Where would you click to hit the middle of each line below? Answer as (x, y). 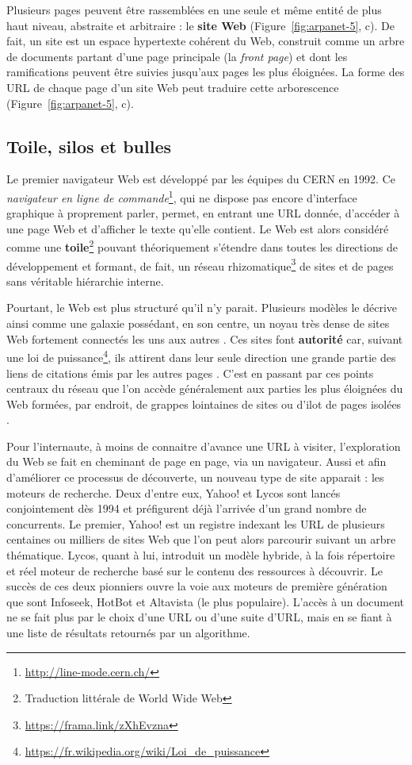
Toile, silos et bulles (89, 146)
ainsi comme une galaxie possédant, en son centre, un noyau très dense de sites (198, 323)
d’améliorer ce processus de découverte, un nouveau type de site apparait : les (195, 477)
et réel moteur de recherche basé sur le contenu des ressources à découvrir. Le (195, 570)
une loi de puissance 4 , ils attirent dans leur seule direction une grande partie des (201, 356)
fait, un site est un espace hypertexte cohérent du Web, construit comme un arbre (206, 41)
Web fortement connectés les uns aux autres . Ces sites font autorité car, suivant (205, 338)
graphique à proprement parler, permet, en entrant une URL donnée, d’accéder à (203, 213)
